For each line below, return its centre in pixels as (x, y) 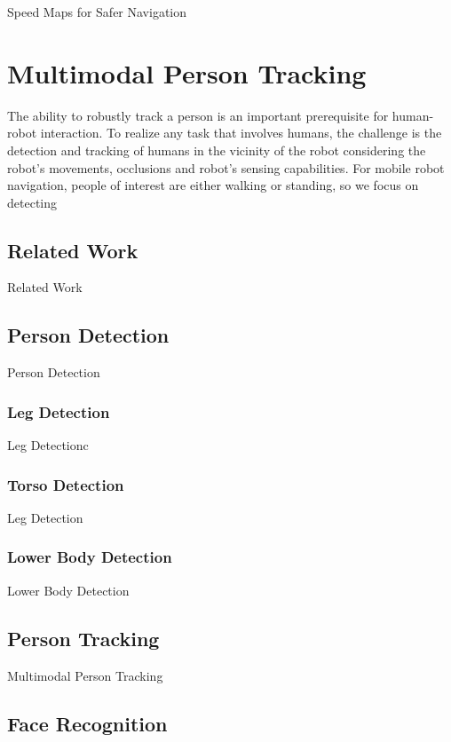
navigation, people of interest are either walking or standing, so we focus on (213, 185)
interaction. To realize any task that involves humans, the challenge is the (241, 133)
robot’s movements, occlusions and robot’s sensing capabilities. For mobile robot (226, 167)
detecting (32, 202)
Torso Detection (66, 484)
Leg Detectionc (48, 445)
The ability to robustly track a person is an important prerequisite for (198, 115)
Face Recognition (87, 723)
